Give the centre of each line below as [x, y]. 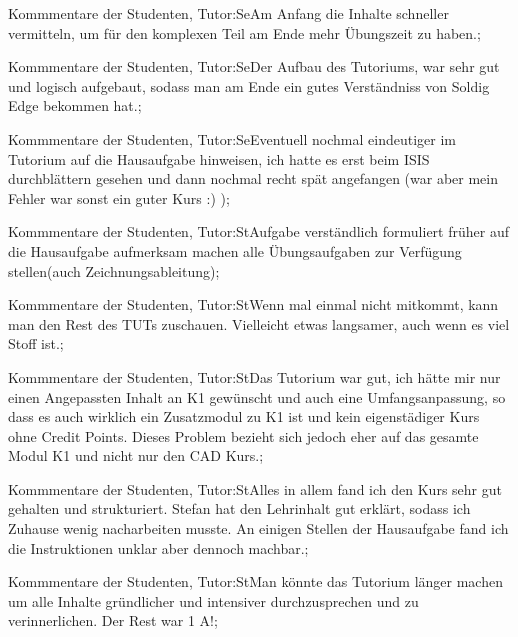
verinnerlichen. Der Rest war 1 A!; [113, 620]
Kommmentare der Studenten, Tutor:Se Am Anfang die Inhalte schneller [228, 13]
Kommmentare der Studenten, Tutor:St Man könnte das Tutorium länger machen [255, 581]
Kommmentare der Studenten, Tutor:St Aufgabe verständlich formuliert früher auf [258, 231]
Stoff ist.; [36, 343]
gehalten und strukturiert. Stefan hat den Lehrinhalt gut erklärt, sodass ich [239, 508]
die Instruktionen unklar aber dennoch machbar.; [158, 547]
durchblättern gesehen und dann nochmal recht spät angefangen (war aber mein [253, 178]
